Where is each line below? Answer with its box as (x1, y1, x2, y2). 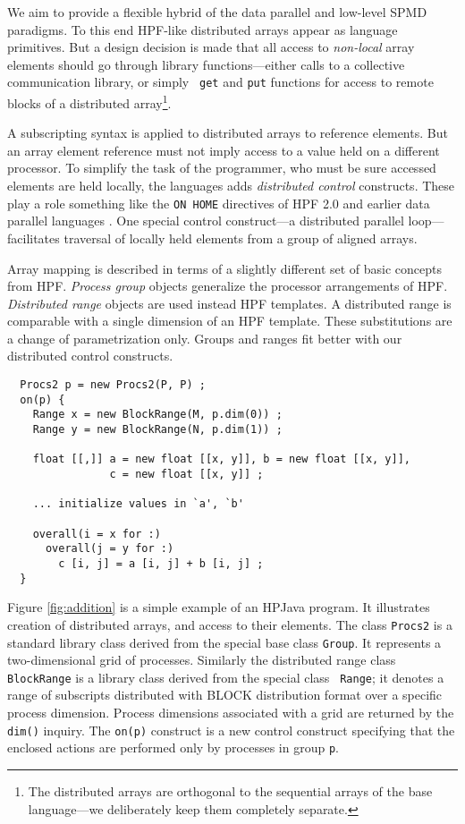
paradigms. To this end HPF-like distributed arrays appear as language (7, 20, 398, 38)
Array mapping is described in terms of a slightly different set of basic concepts (7, 259, 443, 277)
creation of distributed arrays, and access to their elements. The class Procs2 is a (7, 615, 452, 633)
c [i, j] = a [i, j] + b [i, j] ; (58, 556, 264, 570)
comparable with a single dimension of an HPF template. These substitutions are (7, 311, 452, 330)
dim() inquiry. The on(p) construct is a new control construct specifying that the (7, 720, 455, 739)
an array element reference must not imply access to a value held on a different (7, 140, 440, 159)
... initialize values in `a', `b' (32, 497, 244, 511)
